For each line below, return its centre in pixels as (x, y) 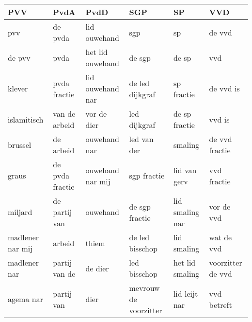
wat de (220, 237)
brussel (20, 144)
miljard (20, 212)
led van (141, 139)
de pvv (19, 57)
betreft (220, 304)
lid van (185, 170)
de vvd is (224, 88)
